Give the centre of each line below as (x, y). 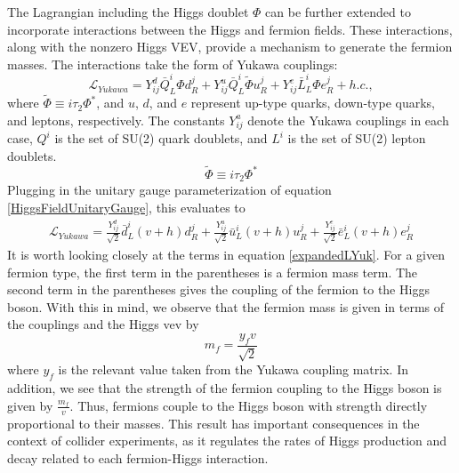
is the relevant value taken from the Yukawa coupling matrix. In (233, 369)
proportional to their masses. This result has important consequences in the (213, 423)
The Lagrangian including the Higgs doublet (128, 12)
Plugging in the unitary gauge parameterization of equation (169, 190)
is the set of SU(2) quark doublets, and (161, 138)
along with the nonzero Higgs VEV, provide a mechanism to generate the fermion (230, 47)
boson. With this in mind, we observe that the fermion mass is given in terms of (226, 306)
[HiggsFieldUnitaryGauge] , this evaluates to (126, 207)
